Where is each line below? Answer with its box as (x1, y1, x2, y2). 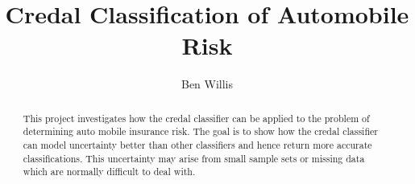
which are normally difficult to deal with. (23, 165, 196, 178)
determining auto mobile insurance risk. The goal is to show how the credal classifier (23, 125, 378, 138)
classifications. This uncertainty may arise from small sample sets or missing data (23, 151, 365, 165)
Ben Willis (181, 76, 234, 92)
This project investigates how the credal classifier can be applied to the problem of (23, 111, 370, 125)
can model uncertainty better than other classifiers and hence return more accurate (23, 138, 372, 152)
